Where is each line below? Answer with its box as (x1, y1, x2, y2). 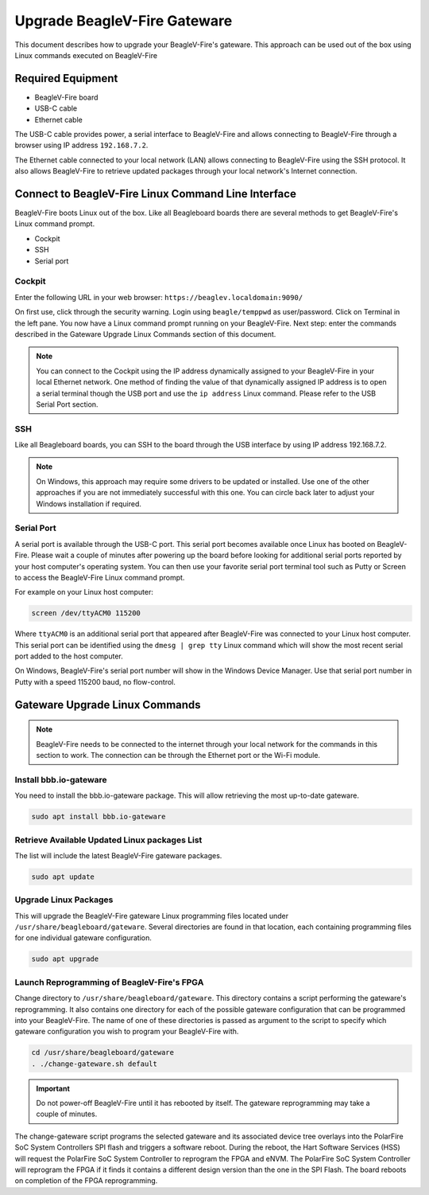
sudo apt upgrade (31, 955, 99, 963)
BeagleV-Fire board (34, 92, 99, 102)
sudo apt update (31, 872, 95, 881)
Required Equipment (14, 72, 118, 85)
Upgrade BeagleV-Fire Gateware (14, 12, 233, 29)
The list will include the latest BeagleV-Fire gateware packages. (14, 850, 222, 860)
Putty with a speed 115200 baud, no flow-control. (14, 677, 176, 686)
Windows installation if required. (36, 498, 142, 509)
